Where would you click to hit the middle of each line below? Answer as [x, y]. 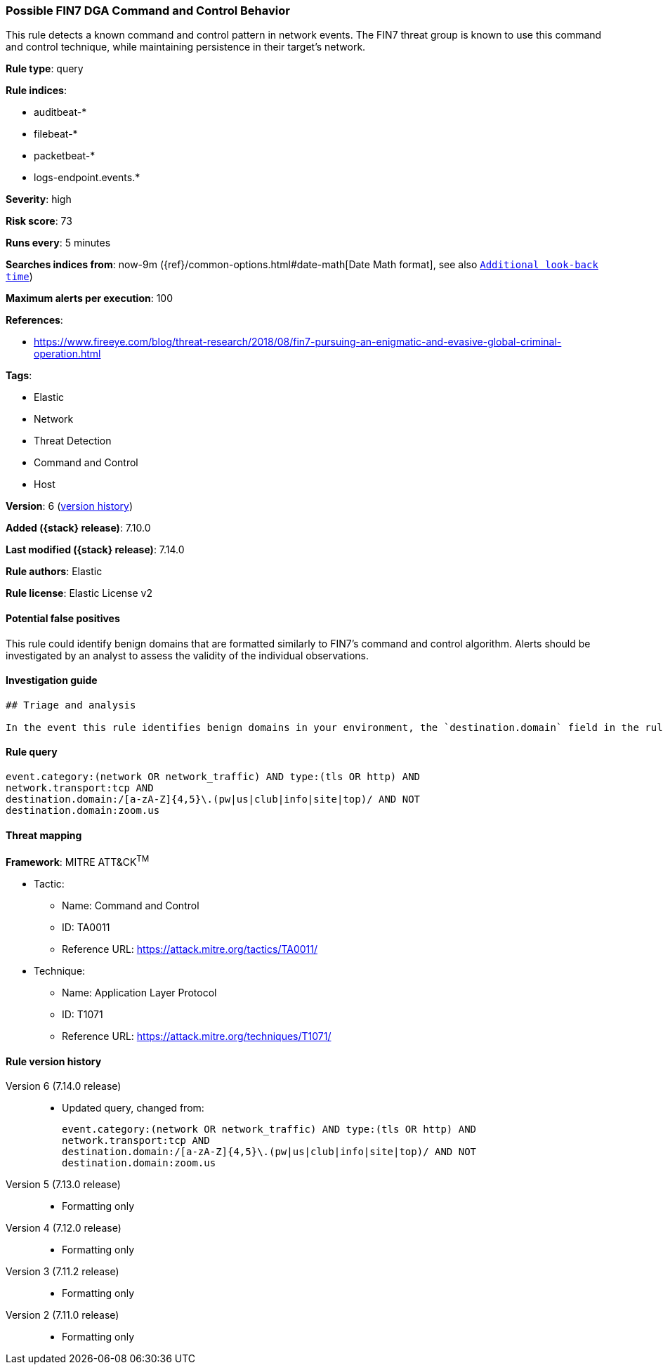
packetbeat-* [65, 156]
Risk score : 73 [39, 221]
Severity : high [39, 199]
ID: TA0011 [86, 927]
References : [34, 320]
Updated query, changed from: [133, 1108]
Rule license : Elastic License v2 [79, 593]
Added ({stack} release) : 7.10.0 [78, 528]
